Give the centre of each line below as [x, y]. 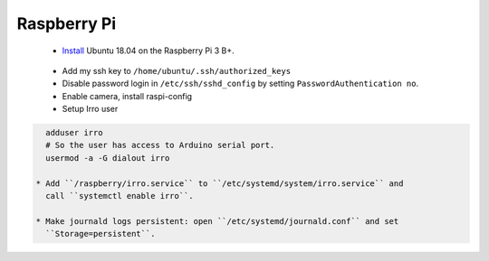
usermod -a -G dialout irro [108, 158]
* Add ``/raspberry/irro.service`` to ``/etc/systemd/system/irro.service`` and [220, 183]
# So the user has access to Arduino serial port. [160, 145]
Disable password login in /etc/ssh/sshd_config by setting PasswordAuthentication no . [240, 84]
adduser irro [74, 133]
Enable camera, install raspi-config [127, 96]
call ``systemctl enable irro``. [120, 196]
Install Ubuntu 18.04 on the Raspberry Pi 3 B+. [148, 51]
